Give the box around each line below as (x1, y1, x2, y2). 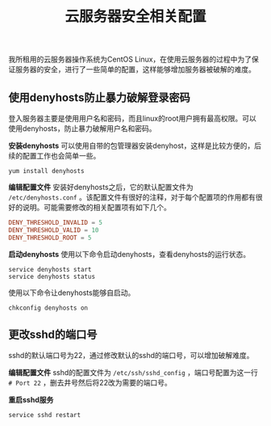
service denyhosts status (8, 272, 95, 280)
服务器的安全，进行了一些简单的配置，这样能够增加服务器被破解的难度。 (15, 65, 256, 74)
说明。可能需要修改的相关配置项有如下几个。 (22, 203, 171, 212)
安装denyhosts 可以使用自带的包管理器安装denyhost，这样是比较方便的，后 (8, 141, 262, 150)
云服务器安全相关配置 (64, 7, 206, 26)
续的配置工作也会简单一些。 (8, 151, 101, 160)
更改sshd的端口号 (8, 328, 98, 342)
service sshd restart (8, 411, 81, 420)
